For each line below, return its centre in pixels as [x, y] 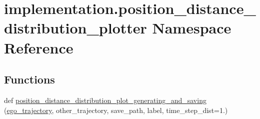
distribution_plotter [75, 28]
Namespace [192, 28]
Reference [39, 47]
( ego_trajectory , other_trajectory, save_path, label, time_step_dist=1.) [116, 110]
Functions [29, 79]
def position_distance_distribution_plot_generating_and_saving [105, 100]
